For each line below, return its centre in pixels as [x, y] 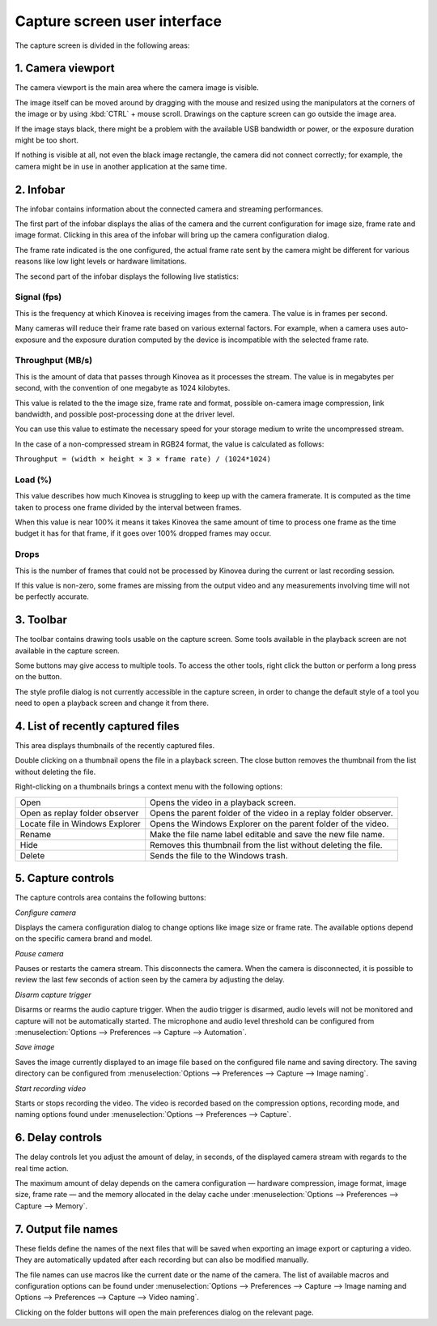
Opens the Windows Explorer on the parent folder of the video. [269, 823]
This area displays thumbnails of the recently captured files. [115, 746]
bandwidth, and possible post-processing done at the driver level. [125, 414]
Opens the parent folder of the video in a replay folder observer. [272, 813]
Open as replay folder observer [79, 813]
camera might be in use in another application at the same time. [121, 166]
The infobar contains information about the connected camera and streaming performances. [169, 209]
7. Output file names [66, 1229]
